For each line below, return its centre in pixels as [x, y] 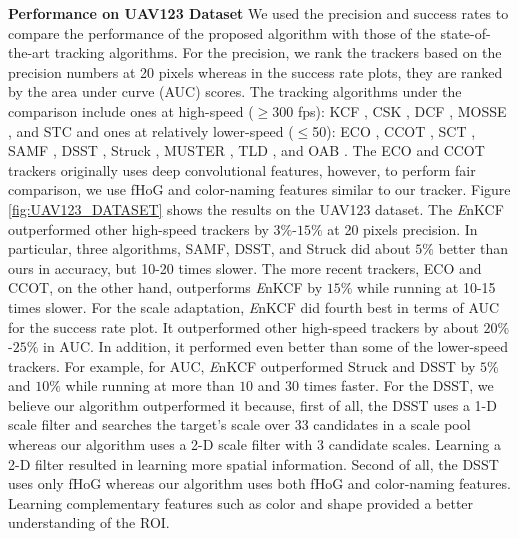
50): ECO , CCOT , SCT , [394, 130]
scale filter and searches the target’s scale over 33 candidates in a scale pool [239, 424]
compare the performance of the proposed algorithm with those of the [222, 32]
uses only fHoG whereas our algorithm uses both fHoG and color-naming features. [259, 483]
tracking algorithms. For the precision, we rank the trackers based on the [278, 52]
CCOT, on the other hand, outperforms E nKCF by [165, 287]
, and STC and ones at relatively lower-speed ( [151, 130]
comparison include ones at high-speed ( [131, 110]
